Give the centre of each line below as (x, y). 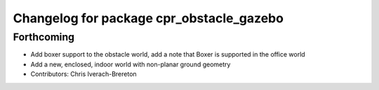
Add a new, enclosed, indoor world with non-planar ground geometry (131, 64)
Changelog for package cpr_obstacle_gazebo (148, 18)
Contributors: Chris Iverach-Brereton (84, 74)
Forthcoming (44, 37)
